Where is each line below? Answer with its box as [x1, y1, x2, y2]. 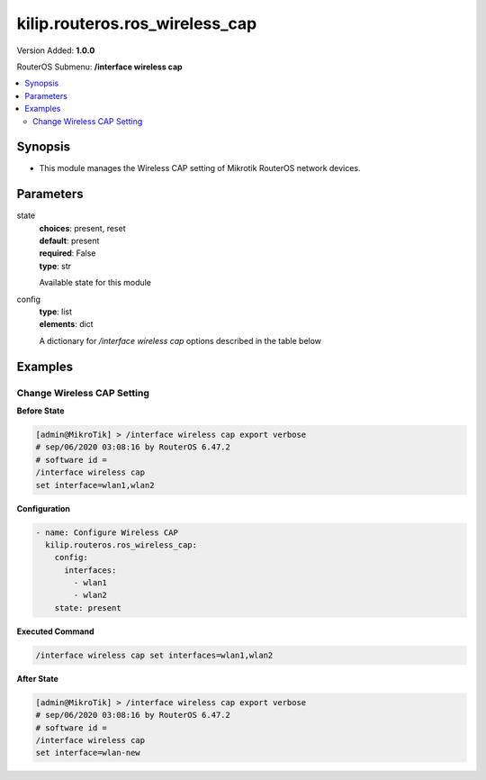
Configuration [16, 503, 71, 513]
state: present [54, 603, 121, 612]
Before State [16, 405, 65, 416]
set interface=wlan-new [35, 748, 141, 758]
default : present [39, 235, 100, 247]
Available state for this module [39, 277, 152, 288]
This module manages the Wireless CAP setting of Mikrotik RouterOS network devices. [39, 163, 361, 174]
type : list [39, 306, 72, 317]
